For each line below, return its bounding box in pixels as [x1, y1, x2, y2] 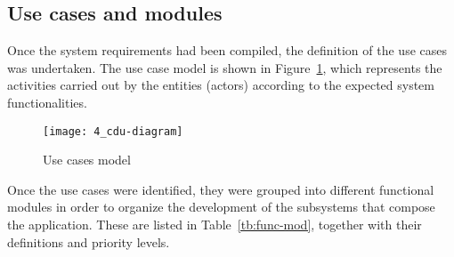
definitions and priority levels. [7, 232, 170, 251]
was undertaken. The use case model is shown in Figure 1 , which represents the [7, 58, 442, 76]
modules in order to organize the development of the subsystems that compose [7, 197, 435, 216]
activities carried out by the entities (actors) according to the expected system [7, 76, 434, 94]
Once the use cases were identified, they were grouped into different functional [7, 180, 434, 198]
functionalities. [7, 92, 87, 111]
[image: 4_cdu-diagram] [43, 124, 183, 138]
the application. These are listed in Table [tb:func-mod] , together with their [7, 215, 422, 234]
